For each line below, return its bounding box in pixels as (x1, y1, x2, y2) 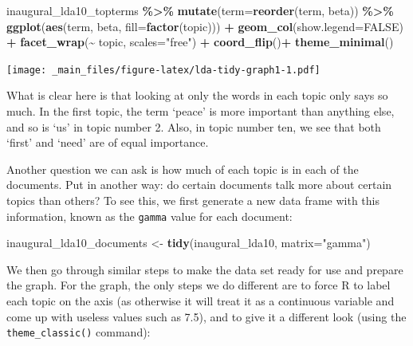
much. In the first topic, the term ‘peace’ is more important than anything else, (6, 103, 395, 120)
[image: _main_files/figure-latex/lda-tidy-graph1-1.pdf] (6, 64, 321, 76)
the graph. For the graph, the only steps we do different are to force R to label (6, 277, 391, 293)
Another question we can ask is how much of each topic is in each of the (6, 160, 359, 177)
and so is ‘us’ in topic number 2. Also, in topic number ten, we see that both (6, 118, 381, 135)
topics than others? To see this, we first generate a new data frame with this (6, 192, 380, 208)
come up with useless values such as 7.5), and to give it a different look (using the (6, 308, 407, 324)
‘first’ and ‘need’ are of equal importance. (6, 134, 209, 151)
